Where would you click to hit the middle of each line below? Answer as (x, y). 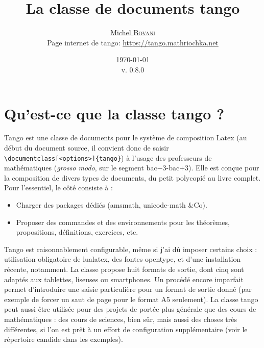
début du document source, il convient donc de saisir (87, 148)
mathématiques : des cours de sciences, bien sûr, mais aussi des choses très (121, 319)
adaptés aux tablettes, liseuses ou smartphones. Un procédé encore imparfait (124, 279)
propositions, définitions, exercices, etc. (77, 232)
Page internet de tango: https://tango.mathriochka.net (133, 42)
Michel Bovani (133, 32)
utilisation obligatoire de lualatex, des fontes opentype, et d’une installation (123, 259)
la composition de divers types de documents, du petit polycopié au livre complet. (133, 177)
